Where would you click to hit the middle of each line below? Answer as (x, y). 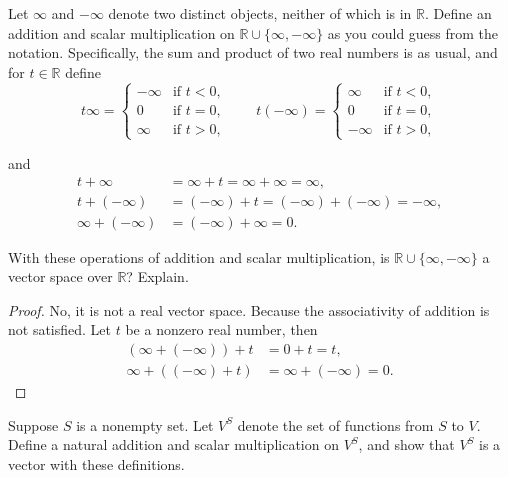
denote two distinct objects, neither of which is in (260, 13)
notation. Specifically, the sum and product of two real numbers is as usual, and (253, 52)
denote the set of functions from (335, 424)
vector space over (60, 276)
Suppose (33, 424)
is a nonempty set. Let (145, 424)
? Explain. (157, 276)
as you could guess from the (413, 32)
